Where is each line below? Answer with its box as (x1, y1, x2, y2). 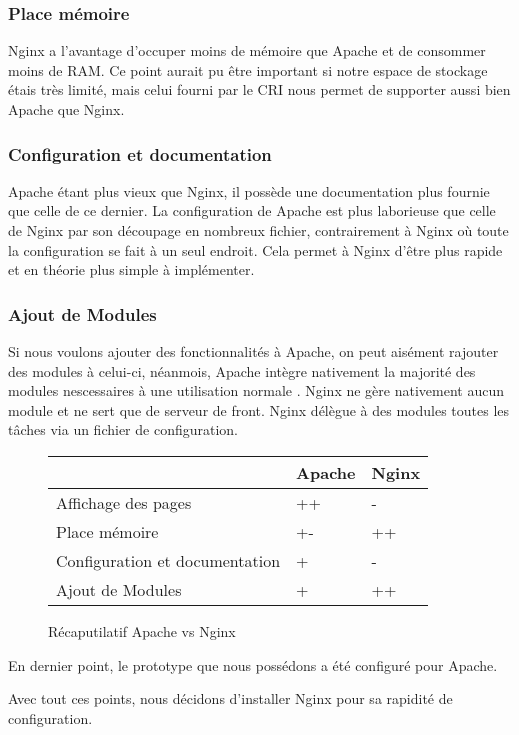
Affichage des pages (56, 490, 192, 514)
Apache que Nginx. (8, 99, 125, 119)
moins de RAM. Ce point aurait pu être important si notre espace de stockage (8, 59, 488, 80)
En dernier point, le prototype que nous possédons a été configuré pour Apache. (8, 654, 498, 675)
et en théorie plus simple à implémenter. (8, 259, 255, 280)
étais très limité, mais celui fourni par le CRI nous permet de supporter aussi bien (8, 79, 511, 100)
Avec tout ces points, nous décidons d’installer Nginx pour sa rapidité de (8, 688, 453, 709)
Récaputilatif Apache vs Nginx (48, 620, 236, 641)
